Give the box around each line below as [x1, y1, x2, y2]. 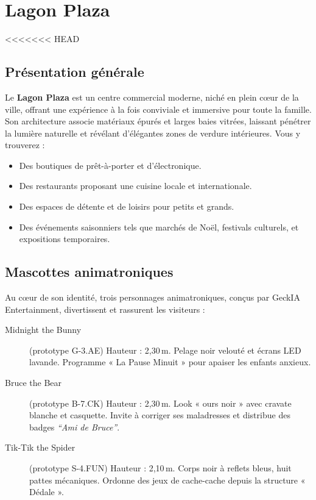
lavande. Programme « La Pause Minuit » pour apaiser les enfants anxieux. [29, 355, 311, 368]
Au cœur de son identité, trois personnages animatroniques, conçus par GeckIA [5, 291, 300, 304]
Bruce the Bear [5, 376, 62, 389]
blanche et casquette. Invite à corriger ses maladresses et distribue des [29, 409, 290, 421]
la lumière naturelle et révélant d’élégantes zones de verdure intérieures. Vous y [5, 126, 301, 139]
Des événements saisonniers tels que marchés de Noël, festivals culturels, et [19, 220, 299, 233]
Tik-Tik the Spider [5, 441, 75, 454]
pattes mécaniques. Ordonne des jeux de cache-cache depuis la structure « [29, 473, 306, 486]
